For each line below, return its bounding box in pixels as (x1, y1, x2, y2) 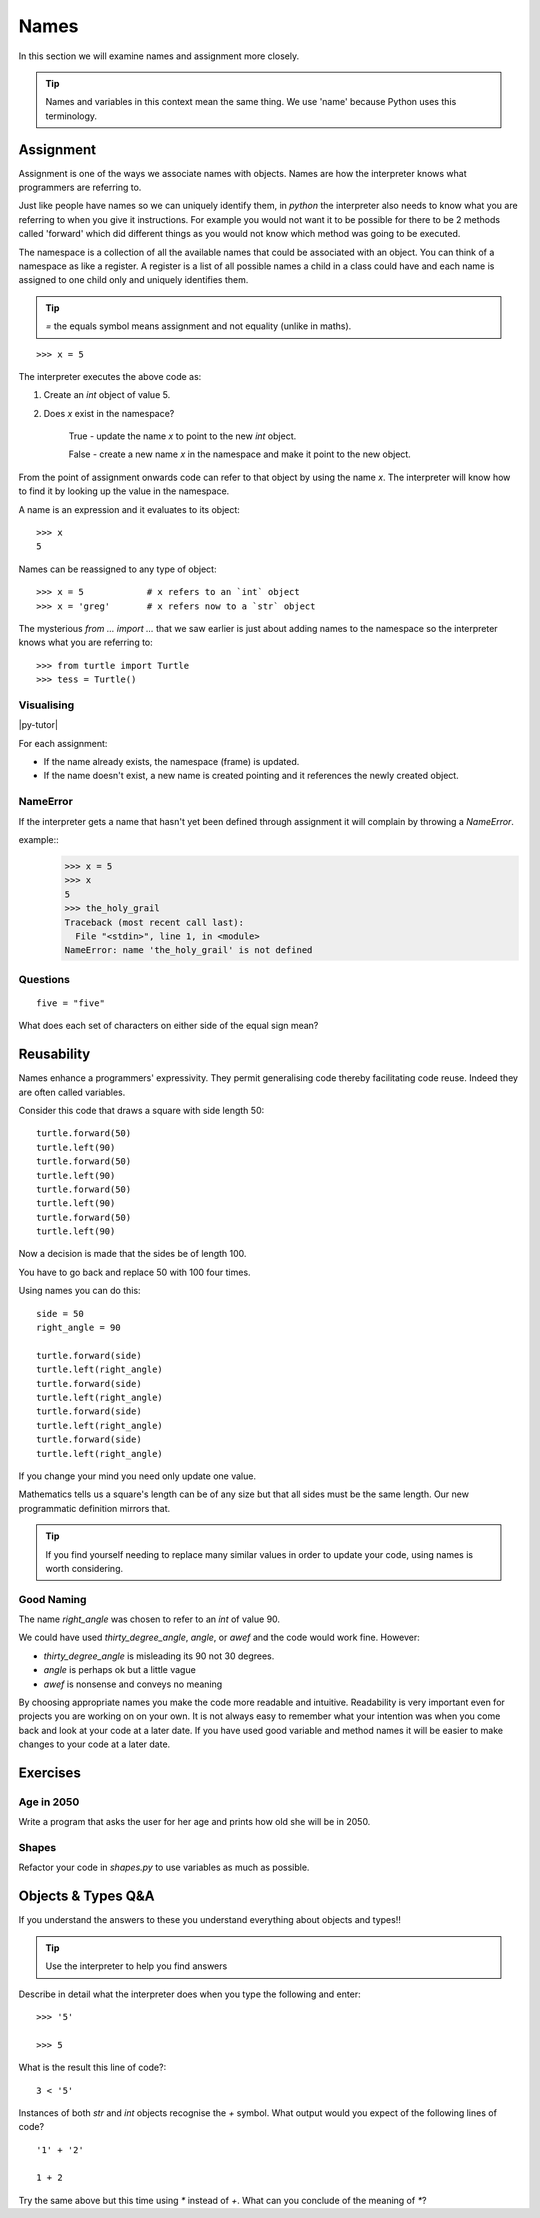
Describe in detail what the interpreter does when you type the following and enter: (18, 1988, 361, 2000)
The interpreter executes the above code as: (18, 370, 202, 382)
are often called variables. (18, 1086, 126, 1098)
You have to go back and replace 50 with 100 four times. (18, 1266, 251, 1278)
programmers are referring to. (18, 181, 142, 194)
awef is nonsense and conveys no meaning (43, 1678, 223, 1690)
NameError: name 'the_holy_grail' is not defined (64, 945, 313, 956)
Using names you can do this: (18, 1285, 141, 1297)
